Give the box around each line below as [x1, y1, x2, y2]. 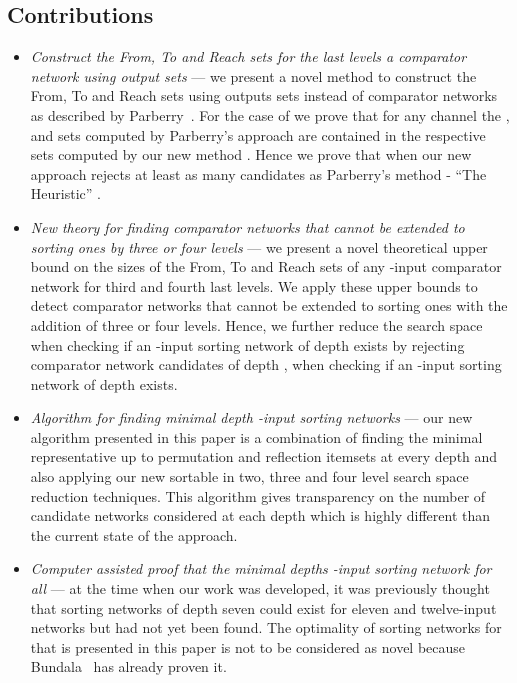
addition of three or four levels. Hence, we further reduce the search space [30, 314, 483, 335]
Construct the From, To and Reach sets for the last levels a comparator [30, 46, 467, 67]
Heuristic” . [30, 183, 101, 204]
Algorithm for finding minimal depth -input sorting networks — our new [30, 407, 473, 428]
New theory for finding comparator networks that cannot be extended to [30, 216, 465, 237]
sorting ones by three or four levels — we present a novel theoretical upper [30, 236, 488, 257]
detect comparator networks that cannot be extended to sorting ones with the [30, 295, 508, 316]
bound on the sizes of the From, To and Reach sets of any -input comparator [30, 256, 502, 277]
